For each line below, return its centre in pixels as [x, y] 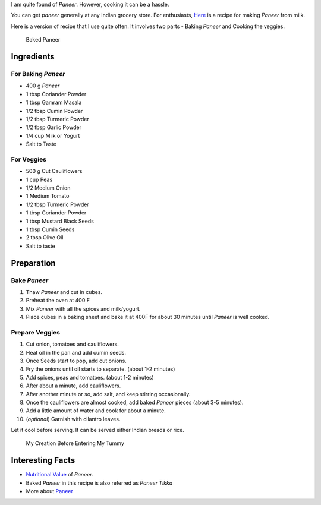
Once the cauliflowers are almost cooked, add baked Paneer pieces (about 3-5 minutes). [135, 402]
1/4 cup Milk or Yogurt [53, 135]
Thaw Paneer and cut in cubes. [64, 292]
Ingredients [33, 56]
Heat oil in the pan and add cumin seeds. [76, 352]
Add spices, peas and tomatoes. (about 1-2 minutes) [90, 377]
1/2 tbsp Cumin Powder [54, 111]
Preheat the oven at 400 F [58, 301]
